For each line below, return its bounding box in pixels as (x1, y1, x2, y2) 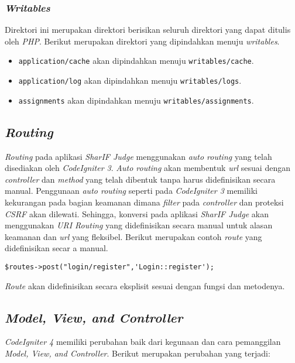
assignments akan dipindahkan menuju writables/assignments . (18, 94, 254, 106)
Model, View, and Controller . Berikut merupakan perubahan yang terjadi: (5, 347, 270, 359)
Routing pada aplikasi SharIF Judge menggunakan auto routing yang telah (5, 150, 272, 162)
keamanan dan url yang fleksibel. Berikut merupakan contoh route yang (5, 230, 262, 242)
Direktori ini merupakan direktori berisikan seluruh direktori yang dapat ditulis (5, 23, 291, 36)
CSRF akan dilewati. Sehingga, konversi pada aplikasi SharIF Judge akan (5, 207, 269, 220)
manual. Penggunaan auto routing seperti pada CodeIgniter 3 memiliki (5, 184, 258, 197)
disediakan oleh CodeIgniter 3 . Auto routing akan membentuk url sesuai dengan (5, 162, 290, 174)
